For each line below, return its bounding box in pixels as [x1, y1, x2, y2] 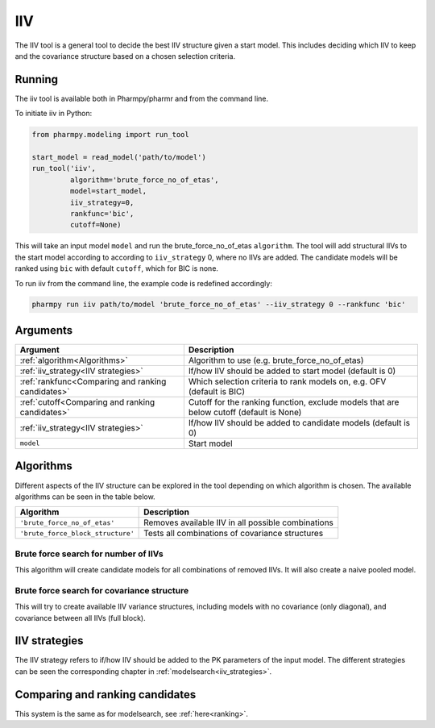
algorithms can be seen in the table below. [14, 492, 156, 501]
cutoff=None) [69, 220, 122, 230]
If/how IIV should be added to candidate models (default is [188, 417, 411, 428]
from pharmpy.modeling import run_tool [31, 130, 189, 139]
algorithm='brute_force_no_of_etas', [69, 175, 219, 185]
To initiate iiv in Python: [14, 109, 93, 119]
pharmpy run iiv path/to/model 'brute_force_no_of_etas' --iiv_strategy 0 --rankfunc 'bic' [31, 300, 406, 310]
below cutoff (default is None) [188, 406, 302, 418]
